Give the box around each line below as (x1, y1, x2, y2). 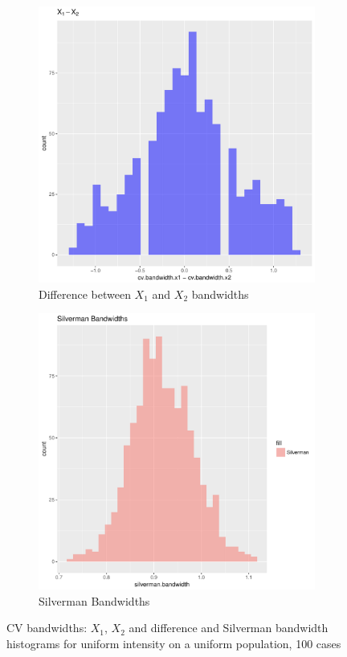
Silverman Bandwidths (39, 592, 150, 609)
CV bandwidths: (6, 619, 88, 636)
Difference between (39, 285, 131, 302)
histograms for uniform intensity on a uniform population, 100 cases (6, 635, 341, 651)
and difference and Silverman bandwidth (129, 619, 329, 636)
